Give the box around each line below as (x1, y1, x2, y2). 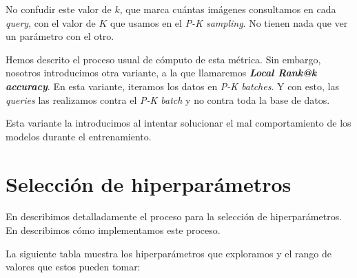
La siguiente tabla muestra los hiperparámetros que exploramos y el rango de (6, 246, 331, 260)
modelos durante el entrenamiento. (6, 129, 152, 143)
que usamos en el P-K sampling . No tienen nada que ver (110, 15, 348, 30)
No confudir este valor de (6, 2, 112, 16)
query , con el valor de (6, 15, 96, 30)
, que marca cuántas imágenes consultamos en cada (119, 2, 336, 16)
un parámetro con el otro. (6, 29, 114, 43)
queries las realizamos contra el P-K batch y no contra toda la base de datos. (6, 92, 330, 107)
